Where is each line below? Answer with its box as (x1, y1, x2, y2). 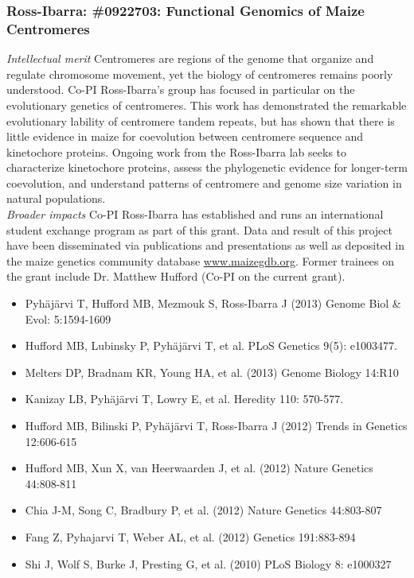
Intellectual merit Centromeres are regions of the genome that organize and (6, 50, 374, 67)
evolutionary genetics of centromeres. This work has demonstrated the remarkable (6, 96, 407, 113)
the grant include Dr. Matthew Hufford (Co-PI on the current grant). (6, 268, 346, 285)
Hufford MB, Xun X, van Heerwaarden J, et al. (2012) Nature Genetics (25, 460, 373, 476)
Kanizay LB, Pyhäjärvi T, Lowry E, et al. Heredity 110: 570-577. (25, 390, 344, 407)
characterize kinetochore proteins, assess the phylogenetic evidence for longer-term (6, 159, 408, 176)
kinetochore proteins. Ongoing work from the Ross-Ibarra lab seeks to (6, 143, 347, 160)
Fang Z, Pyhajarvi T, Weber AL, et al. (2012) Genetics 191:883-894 (25, 528, 356, 545)
